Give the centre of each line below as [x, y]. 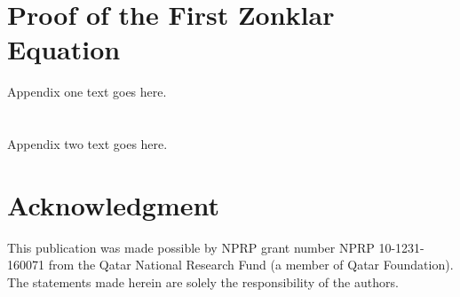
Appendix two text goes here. [87, 144]
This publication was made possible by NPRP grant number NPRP [191, 247]
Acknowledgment [113, 204]
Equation [64, 49]
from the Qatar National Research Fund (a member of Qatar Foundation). [251, 265]
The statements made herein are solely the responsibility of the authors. [203, 282]
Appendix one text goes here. [87, 92]
